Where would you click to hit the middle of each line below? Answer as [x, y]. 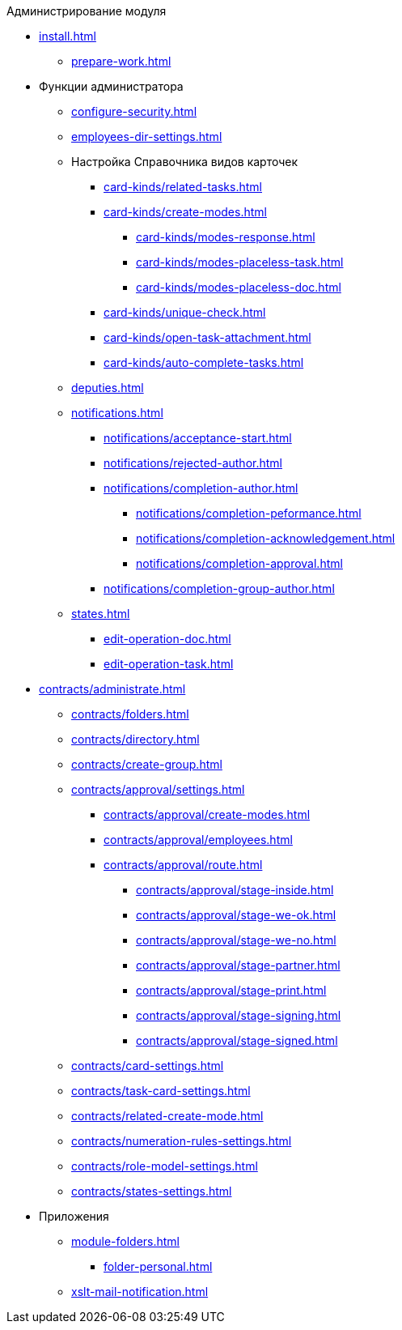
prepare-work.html [121, 61]
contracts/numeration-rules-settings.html [182, 1141]
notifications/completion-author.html [201, 488]
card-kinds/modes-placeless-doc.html [239, 287]
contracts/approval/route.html [183, 865]
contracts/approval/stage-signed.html [237, 1040]
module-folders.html [125, 1241]
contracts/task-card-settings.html [161, 1091]
